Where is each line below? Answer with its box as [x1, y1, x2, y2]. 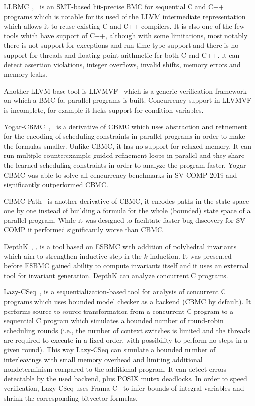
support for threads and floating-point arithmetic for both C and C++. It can [4, 49, 240, 60]
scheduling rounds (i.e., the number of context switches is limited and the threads [4, 325, 250, 335]
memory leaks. [4, 69, 47, 79]
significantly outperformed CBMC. [4, 179, 108, 189]
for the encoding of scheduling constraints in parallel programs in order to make [4, 131, 245, 141]
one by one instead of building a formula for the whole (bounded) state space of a [4, 205, 251, 216]
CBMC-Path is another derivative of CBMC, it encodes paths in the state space [4, 195, 249, 206]
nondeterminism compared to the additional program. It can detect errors [4, 364, 226, 374]
